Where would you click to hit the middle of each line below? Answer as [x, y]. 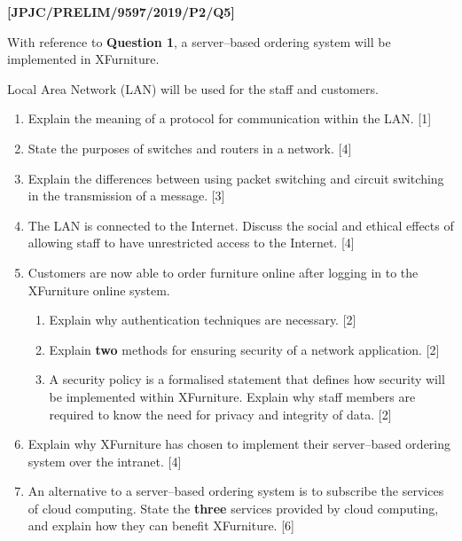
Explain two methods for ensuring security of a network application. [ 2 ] [244, 349]
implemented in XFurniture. [83, 59]
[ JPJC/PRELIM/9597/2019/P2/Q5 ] [121, 12]
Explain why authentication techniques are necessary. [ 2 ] [203, 320]
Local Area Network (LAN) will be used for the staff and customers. [193, 88]
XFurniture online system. [99, 290]
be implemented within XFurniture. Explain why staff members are [232, 396]
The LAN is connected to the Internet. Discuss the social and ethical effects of [241, 225]
